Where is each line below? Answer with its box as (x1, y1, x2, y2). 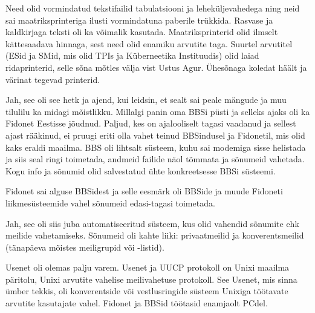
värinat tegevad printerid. (5, 73, 100, 85)
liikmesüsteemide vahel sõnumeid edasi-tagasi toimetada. (5, 196, 215, 209)
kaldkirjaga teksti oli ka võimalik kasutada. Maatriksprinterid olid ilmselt (5, 25, 278, 38)
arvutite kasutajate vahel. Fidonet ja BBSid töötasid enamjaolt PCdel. (5, 297, 268, 309)
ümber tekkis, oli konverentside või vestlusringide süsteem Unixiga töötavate (5, 285, 288, 297)
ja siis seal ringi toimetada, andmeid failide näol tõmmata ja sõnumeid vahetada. (5, 153, 305, 165)
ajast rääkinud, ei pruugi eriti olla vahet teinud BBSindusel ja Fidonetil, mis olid (5, 128, 305, 141)
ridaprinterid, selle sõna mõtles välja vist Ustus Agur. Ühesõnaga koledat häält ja (5, 61, 307, 73)
